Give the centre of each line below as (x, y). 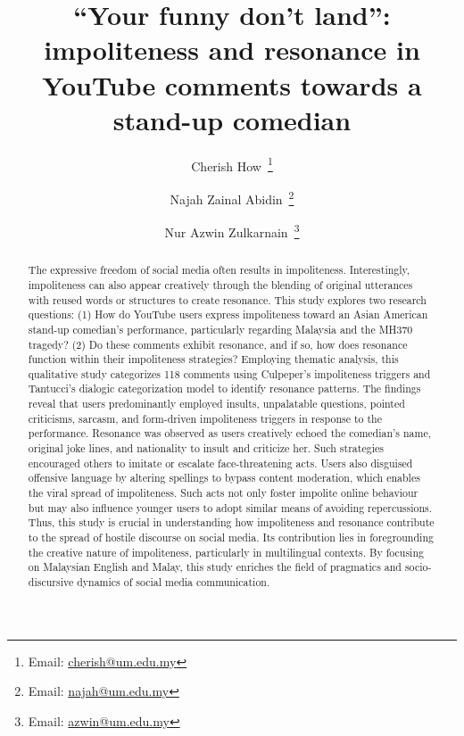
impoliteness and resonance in (232, 50)
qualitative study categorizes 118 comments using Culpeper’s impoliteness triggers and (229, 373)
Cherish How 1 (232, 164)
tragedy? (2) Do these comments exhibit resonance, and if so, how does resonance (218, 344)
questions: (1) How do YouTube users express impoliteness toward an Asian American (228, 314)
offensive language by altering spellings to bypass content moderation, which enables (224, 478)
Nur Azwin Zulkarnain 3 (232, 231)
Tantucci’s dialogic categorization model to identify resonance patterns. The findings (224, 389)
